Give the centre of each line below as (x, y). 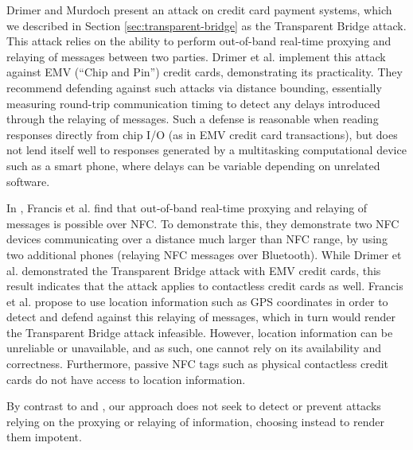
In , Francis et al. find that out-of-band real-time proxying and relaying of (187, 208)
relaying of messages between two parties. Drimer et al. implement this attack (196, 56)
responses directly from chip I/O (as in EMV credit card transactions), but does (202, 134)
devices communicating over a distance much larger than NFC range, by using (197, 239)
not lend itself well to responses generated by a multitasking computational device (206, 150)
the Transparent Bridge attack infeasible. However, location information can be (200, 332)
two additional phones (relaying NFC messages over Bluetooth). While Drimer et (204, 254)
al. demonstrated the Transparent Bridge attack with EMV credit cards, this (194, 270)
